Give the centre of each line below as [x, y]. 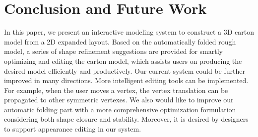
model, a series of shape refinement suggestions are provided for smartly [113, 51]
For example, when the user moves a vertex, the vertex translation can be [116, 90]
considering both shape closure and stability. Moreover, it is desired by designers [126, 119]
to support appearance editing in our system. [73, 129]
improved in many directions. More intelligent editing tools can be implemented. [126, 80]
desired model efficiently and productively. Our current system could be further [125, 70]
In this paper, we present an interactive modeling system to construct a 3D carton [129, 32]
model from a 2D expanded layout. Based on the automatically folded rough [120, 41]
